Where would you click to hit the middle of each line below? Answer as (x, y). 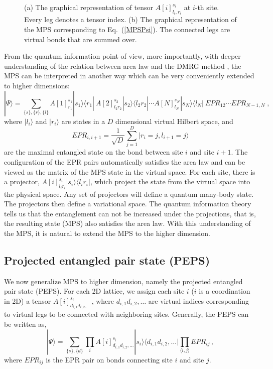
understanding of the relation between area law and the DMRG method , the (123, 66)
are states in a (83, 121)
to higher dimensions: (37, 85)
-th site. (207, 7)
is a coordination (225, 291)
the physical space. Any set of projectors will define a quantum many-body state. (129, 194)
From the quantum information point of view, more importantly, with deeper (122, 56)
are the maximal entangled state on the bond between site (94, 152)
